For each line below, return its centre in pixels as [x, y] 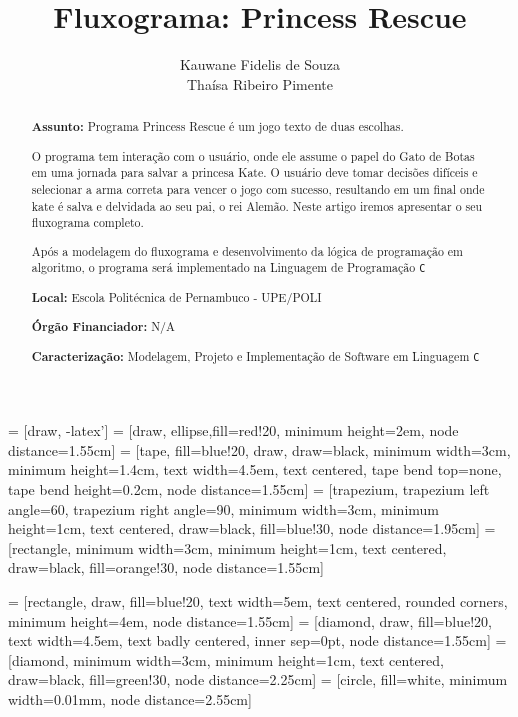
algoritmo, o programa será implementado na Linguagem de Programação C [228, 267]
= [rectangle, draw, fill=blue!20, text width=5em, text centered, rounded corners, [258, 601]
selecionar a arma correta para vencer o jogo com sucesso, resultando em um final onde [258, 188]
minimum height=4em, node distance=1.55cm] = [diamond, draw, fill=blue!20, [250, 620]
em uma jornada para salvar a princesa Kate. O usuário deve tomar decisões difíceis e [254, 172]
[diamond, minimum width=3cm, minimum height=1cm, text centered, [226, 659]
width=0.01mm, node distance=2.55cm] [130, 698]
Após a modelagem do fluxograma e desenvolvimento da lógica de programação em [247, 250]
